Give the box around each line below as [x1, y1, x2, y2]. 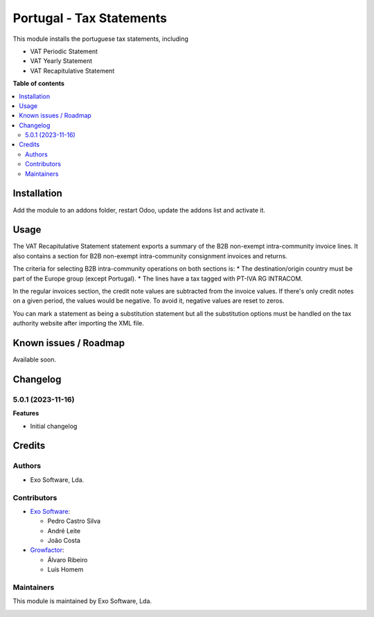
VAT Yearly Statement [30, 57, 93, 65]
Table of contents [12, 80, 65, 88]
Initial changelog [30, 422, 78, 430]
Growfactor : [30, 546, 65, 554]
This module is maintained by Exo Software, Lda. [12, 597, 152, 605]
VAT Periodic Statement [30, 47, 98, 55]
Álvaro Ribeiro [47, 555, 88, 564]
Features [12, 409, 39, 418]
